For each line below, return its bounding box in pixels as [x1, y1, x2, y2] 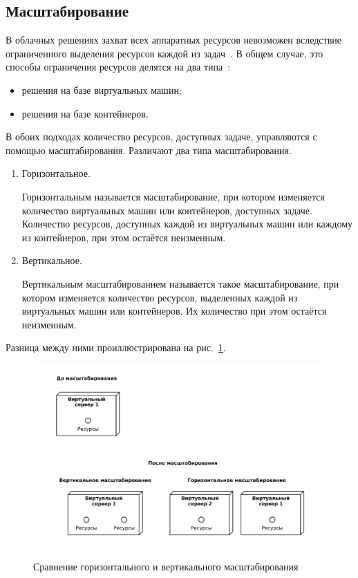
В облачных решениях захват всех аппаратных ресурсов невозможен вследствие [6, 32, 341, 47]
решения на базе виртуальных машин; [21, 82, 182, 97]
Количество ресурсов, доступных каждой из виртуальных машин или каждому [21, 216, 353, 231]
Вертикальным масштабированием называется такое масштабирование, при [21, 276, 339, 290]
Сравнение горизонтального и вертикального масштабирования [33, 559, 299, 574]
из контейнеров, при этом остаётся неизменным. [21, 230, 226, 244]
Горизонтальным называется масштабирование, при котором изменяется [21, 189, 325, 203]
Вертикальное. [21, 253, 82, 268]
